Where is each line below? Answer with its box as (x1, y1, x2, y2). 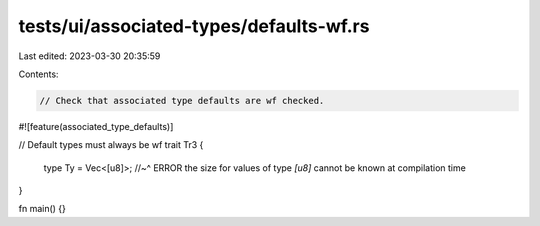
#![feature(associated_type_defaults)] (18, 120, 174, 132)
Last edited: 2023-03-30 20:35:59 (18, 50, 161, 62)
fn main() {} (18, 203, 67, 215)
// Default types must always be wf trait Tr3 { (18, 139, 204, 151)
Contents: (18, 68, 59, 80)
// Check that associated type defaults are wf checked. (39, 95, 325, 106)
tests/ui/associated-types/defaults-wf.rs (18, 15, 370, 37)
